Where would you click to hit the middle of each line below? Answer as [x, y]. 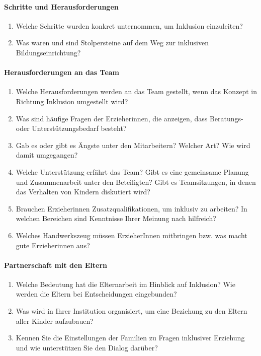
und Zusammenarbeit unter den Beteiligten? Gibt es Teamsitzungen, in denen [136, 182]
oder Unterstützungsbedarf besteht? [71, 128]
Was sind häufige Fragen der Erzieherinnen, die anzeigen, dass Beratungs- [129, 118]
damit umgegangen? [47, 155]
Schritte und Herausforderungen [61, 6]
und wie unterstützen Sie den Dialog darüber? [87, 347]
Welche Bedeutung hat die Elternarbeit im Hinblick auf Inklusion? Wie [125, 284]
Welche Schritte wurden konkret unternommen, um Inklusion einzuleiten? [129, 25]
